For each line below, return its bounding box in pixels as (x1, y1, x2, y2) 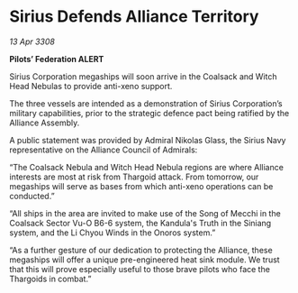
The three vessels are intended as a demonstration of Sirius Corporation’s (9, 97, 283, 109)
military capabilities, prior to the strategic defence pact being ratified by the (9, 107, 290, 118)
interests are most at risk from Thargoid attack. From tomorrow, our (9, 171, 259, 182)
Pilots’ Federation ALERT (9, 53, 104, 64)
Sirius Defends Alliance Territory (9, 6, 259, 27)
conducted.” (9, 190, 56, 201)
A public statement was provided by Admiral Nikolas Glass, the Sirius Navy (9, 134, 286, 145)
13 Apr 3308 (9, 36, 56, 47)
